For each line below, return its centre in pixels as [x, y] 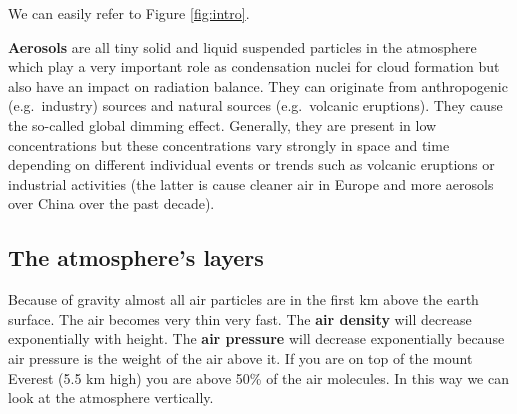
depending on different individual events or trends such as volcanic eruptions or [251, 164]
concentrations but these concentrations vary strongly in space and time [229, 144]
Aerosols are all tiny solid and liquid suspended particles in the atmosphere [242, 46]
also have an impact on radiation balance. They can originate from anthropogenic [258, 85]
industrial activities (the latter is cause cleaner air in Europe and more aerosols [251, 183]
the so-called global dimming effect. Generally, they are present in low [222, 124]
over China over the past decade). [111, 203]
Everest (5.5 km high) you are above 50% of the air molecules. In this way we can [258, 377]
